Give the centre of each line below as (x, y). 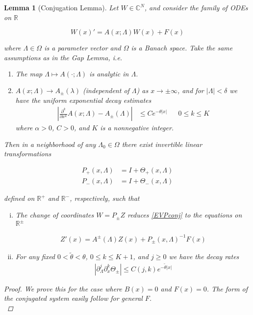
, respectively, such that (105, 198)
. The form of (227, 288)
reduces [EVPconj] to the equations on (185, 215)
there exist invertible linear (162, 144)
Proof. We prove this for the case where (63, 288)
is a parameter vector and (83, 48)
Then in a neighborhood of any (50, 144)
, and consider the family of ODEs (196, 7)
